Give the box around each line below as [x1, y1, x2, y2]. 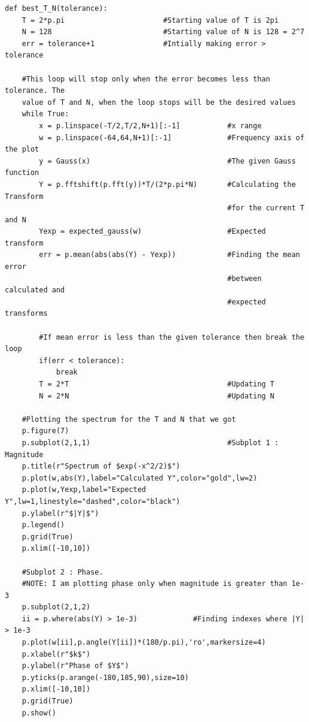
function [5, 168, 39, 177]
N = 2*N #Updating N [39, 391, 275, 400]
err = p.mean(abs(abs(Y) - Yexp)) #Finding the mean [39, 250, 300, 259]
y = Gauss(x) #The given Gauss [39, 156, 296, 165]
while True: [22, 110, 69, 119]
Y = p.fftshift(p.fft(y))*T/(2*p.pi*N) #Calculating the [39, 180, 296, 189]
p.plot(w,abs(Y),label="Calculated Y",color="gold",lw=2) [22, 473, 258, 482]
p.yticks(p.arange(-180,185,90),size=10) [22, 673, 189, 682]
